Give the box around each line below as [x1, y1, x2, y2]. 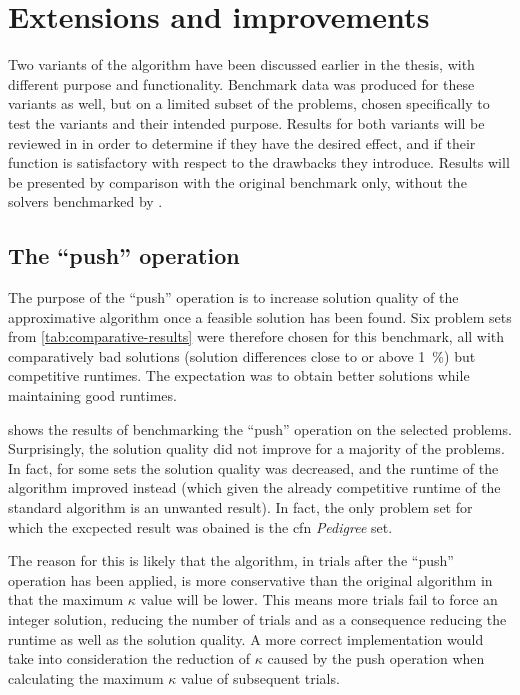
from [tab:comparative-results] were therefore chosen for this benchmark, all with [8, 326, 505, 347]
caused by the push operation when [267, 648, 485, 669]
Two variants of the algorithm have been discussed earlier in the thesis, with [8, 54, 475, 75]
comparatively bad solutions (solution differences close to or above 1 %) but [8, 345, 476, 366]
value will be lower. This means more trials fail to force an [140, 589, 498, 610]
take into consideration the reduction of [8, 648, 251, 669]
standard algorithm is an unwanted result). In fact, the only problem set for [8, 497, 473, 518]
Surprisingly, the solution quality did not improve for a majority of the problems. [8, 438, 505, 459]
